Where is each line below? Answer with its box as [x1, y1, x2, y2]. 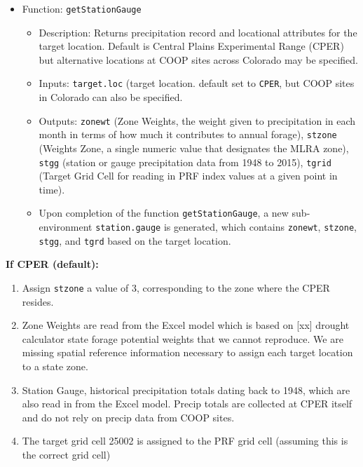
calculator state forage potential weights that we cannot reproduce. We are [22, 331, 343, 346]
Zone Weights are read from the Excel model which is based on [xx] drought [22, 318, 350, 332]
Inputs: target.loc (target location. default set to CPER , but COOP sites [39, 76, 355, 90]
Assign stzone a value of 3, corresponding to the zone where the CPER [22, 280, 330, 295]
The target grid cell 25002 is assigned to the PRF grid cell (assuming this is [22, 433, 348, 448]
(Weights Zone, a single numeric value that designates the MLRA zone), [39, 141, 349, 155]
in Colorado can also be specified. [39, 90, 183, 104]
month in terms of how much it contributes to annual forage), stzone [39, 127, 337, 142]
